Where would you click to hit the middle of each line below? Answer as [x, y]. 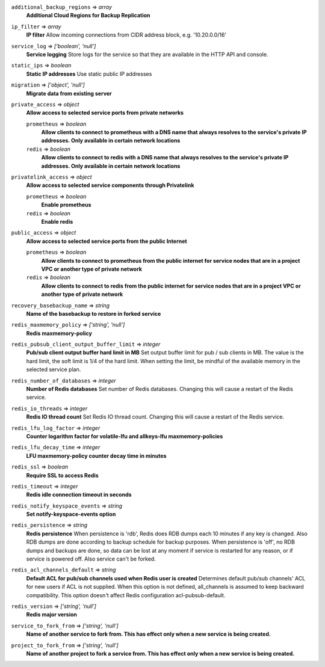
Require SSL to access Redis [62, 475]
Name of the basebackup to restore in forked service [94, 313]
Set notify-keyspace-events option [71, 514]
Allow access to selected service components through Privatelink [110, 185]
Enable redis [57, 221]
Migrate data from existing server [69, 93]
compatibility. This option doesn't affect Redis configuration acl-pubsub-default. [126, 595]
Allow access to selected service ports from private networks [105, 113]
